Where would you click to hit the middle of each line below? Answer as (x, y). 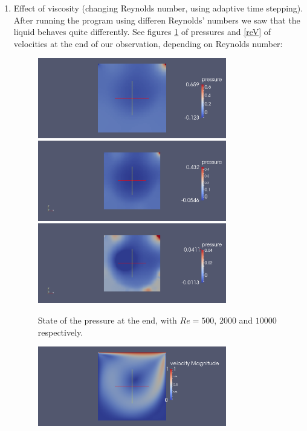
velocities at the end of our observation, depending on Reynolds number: (148, 43)
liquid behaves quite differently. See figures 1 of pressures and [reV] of (142, 32)
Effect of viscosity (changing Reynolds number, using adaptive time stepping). (158, 8)
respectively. (60, 332)
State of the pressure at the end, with (107, 320)
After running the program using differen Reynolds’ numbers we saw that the (157, 20)
